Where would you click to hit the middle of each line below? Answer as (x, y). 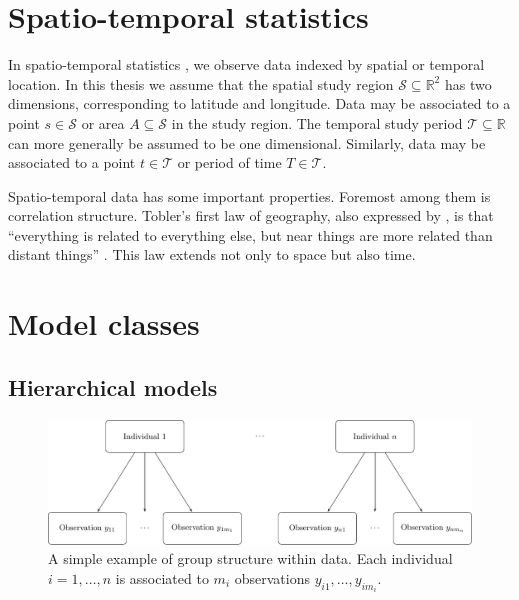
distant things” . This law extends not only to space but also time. (212, 254)
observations (272, 577)
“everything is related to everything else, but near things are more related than (250, 234)
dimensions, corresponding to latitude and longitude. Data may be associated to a (259, 103)
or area (103, 122)
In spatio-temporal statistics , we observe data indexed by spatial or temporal (246, 64)
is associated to (162, 577)
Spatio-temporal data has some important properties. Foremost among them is (249, 195)
